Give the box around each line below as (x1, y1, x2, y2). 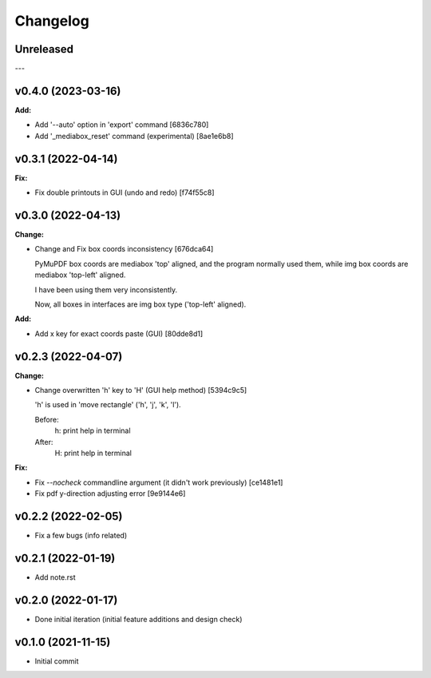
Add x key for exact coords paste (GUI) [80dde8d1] (34, 328, 204, 339)
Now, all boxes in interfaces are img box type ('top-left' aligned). (34, 299, 247, 309)
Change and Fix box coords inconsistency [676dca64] (34, 244, 214, 254)
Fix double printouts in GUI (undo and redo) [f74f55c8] (34, 188, 215, 197)
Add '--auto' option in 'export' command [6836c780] (34, 120, 209, 129)
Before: (34, 414, 59, 424)
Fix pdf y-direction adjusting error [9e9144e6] (34, 489, 186, 498)
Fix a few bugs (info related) (34, 531, 128, 541)
